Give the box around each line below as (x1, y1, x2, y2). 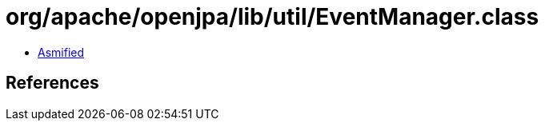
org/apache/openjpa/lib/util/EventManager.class (6, 3, 539, 30)
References (6, 73, 99, 93)
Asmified (38, 45, 85, 59)
